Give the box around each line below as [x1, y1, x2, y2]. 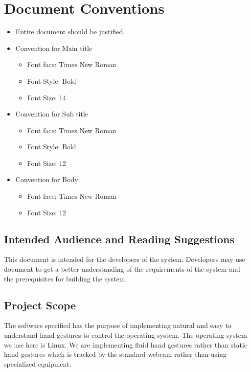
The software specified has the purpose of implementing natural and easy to [4, 320, 231, 330]
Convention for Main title [15, 43, 92, 53]
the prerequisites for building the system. [4, 273, 127, 283]
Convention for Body [15, 174, 78, 185]
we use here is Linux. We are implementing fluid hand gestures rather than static [4, 339, 247, 349]
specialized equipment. [4, 358, 71, 369]
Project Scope [4, 297, 76, 312]
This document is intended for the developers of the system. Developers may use [4, 254, 245, 264]
